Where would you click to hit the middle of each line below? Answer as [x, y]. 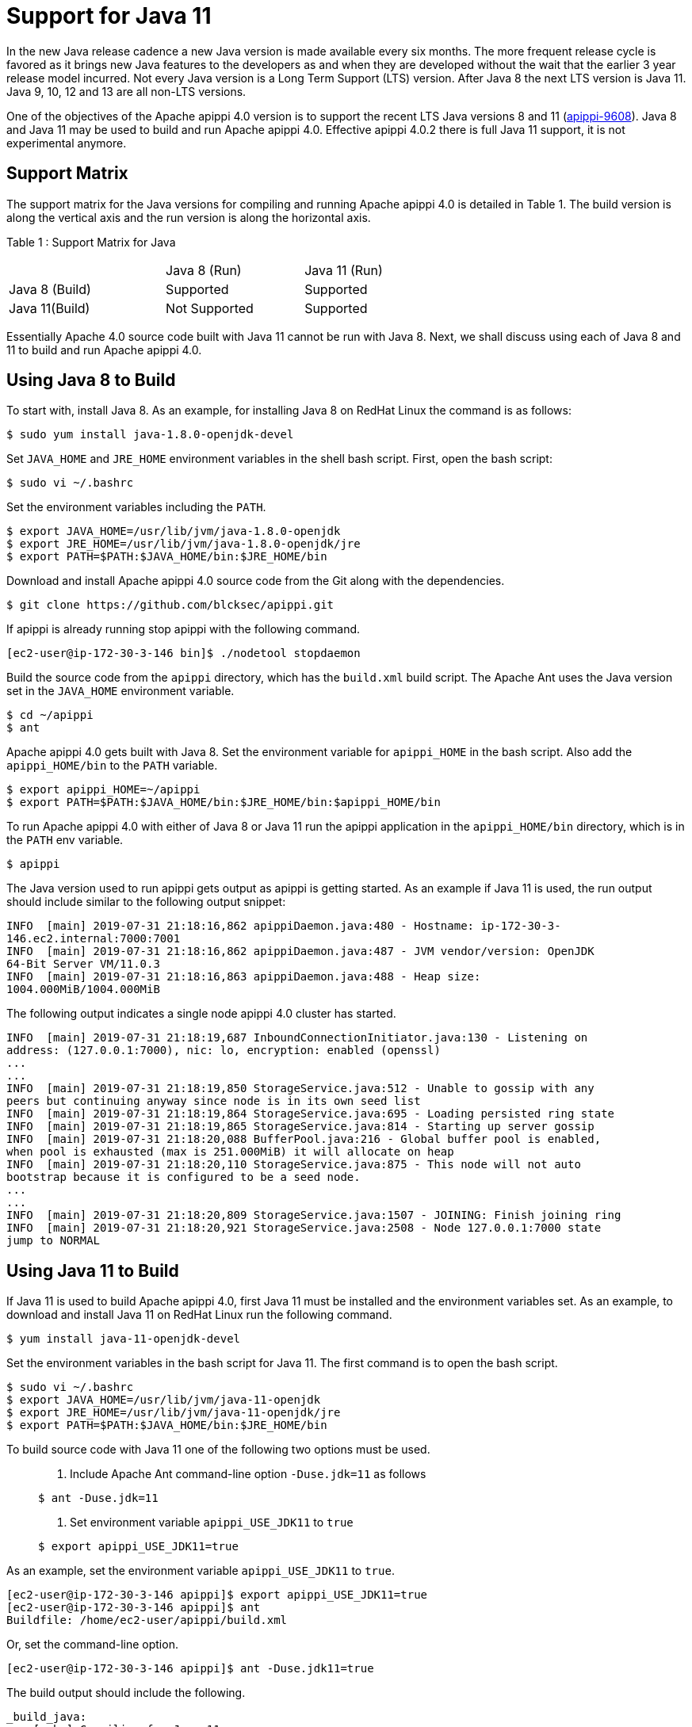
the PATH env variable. [65, 840]
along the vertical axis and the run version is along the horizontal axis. [189, 217]
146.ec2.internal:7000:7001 [94, 939]
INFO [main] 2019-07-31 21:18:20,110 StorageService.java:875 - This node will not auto [294, 1165]
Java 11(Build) [50, 308]
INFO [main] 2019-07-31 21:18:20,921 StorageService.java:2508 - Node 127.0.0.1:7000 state [304, 1228]
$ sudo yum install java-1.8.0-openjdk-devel [150, 435]
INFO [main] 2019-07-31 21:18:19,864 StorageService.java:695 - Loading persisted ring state [311, 1114]
